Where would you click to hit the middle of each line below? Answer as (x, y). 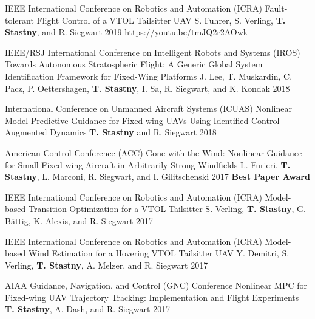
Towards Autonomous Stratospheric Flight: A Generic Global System (134, 64)
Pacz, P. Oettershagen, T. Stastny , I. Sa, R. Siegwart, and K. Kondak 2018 (147, 88)
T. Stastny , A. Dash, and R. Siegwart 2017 (88, 309)
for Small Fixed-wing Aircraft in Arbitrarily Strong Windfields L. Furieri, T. (148, 164)
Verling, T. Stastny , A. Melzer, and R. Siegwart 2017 (107, 265)
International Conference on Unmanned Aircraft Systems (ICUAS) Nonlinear (148, 108)
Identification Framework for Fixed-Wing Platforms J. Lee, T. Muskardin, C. (149, 76)
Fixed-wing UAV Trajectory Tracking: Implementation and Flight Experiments (152, 297)
